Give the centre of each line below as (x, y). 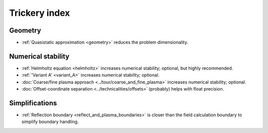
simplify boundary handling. (50, 122)
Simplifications (33, 103)
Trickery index (40, 13)
